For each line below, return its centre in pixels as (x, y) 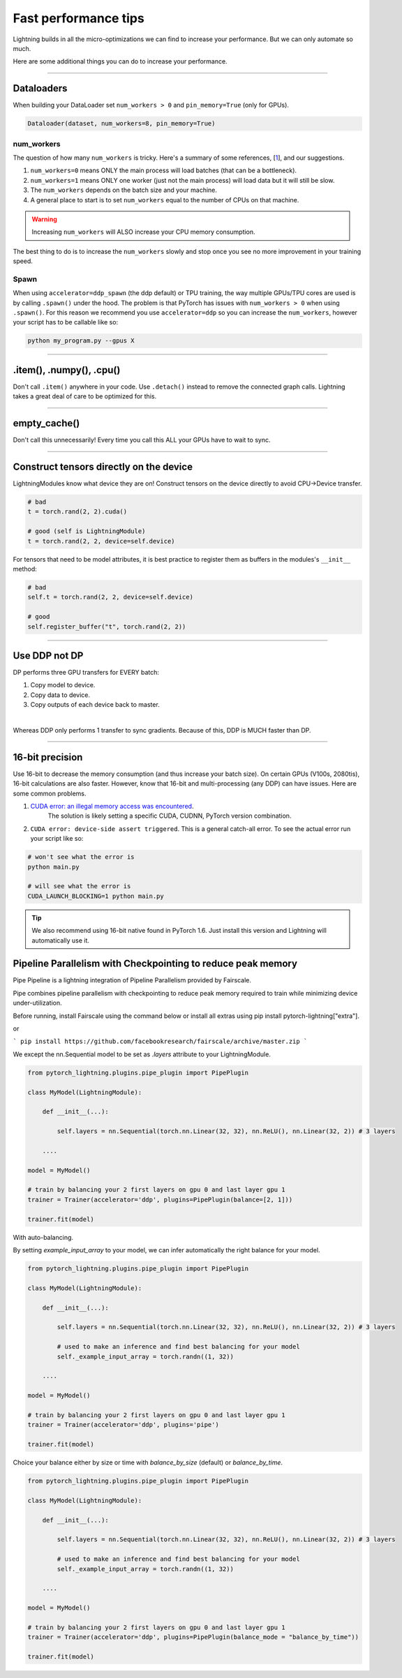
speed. (23, 261)
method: (25, 569)
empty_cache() (46, 423)
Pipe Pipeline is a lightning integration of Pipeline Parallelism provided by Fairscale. (132, 980)
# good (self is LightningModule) (87, 531)
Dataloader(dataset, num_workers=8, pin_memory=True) (121, 123)
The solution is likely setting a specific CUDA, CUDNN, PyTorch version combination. (170, 816)
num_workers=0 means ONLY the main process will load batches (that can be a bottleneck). (163, 170)
